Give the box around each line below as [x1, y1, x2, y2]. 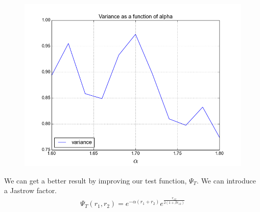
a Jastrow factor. [4, 185, 57, 196]
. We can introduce [197, 175, 256, 185]
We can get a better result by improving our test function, [4, 175, 187, 185]
